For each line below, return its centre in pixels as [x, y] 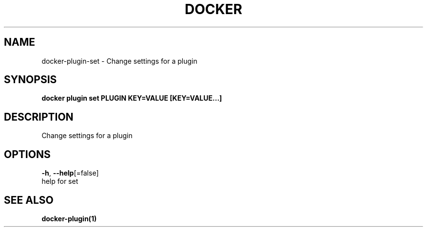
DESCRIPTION [39, 117]
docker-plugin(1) [69, 218]
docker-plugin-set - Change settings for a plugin [119, 61]
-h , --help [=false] [70, 173]
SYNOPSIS [30, 80]
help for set [60, 181]
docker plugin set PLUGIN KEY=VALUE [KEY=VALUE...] [132, 98]
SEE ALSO [29, 200]
